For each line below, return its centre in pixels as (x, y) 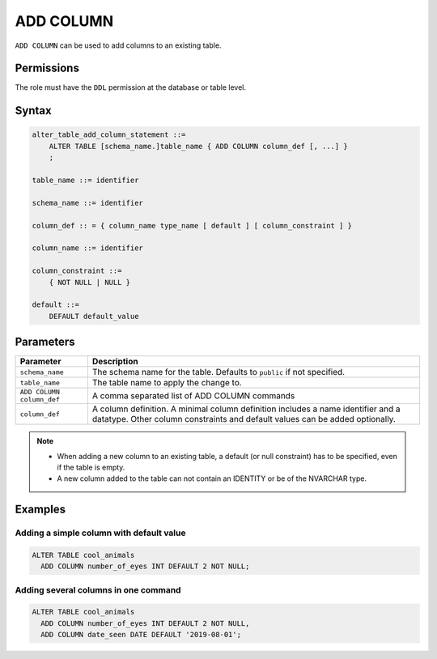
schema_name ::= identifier (87, 203)
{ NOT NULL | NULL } (90, 282)
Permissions (47, 68)
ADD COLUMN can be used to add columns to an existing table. (118, 45)
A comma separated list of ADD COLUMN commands (193, 396)
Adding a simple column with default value (100, 533)
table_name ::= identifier (85, 181)
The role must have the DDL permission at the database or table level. (131, 87)
